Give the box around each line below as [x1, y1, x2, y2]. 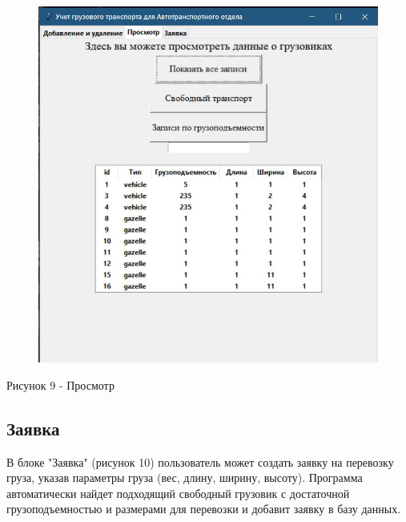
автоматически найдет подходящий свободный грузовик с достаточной [6, 484, 350, 501]
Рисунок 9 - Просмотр [6, 376, 115, 393]
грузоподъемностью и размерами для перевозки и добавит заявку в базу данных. [6, 500, 401, 517]
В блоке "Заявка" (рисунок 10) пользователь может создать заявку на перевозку [6, 453, 394, 470]
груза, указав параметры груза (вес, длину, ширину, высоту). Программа [6, 469, 363, 486]
